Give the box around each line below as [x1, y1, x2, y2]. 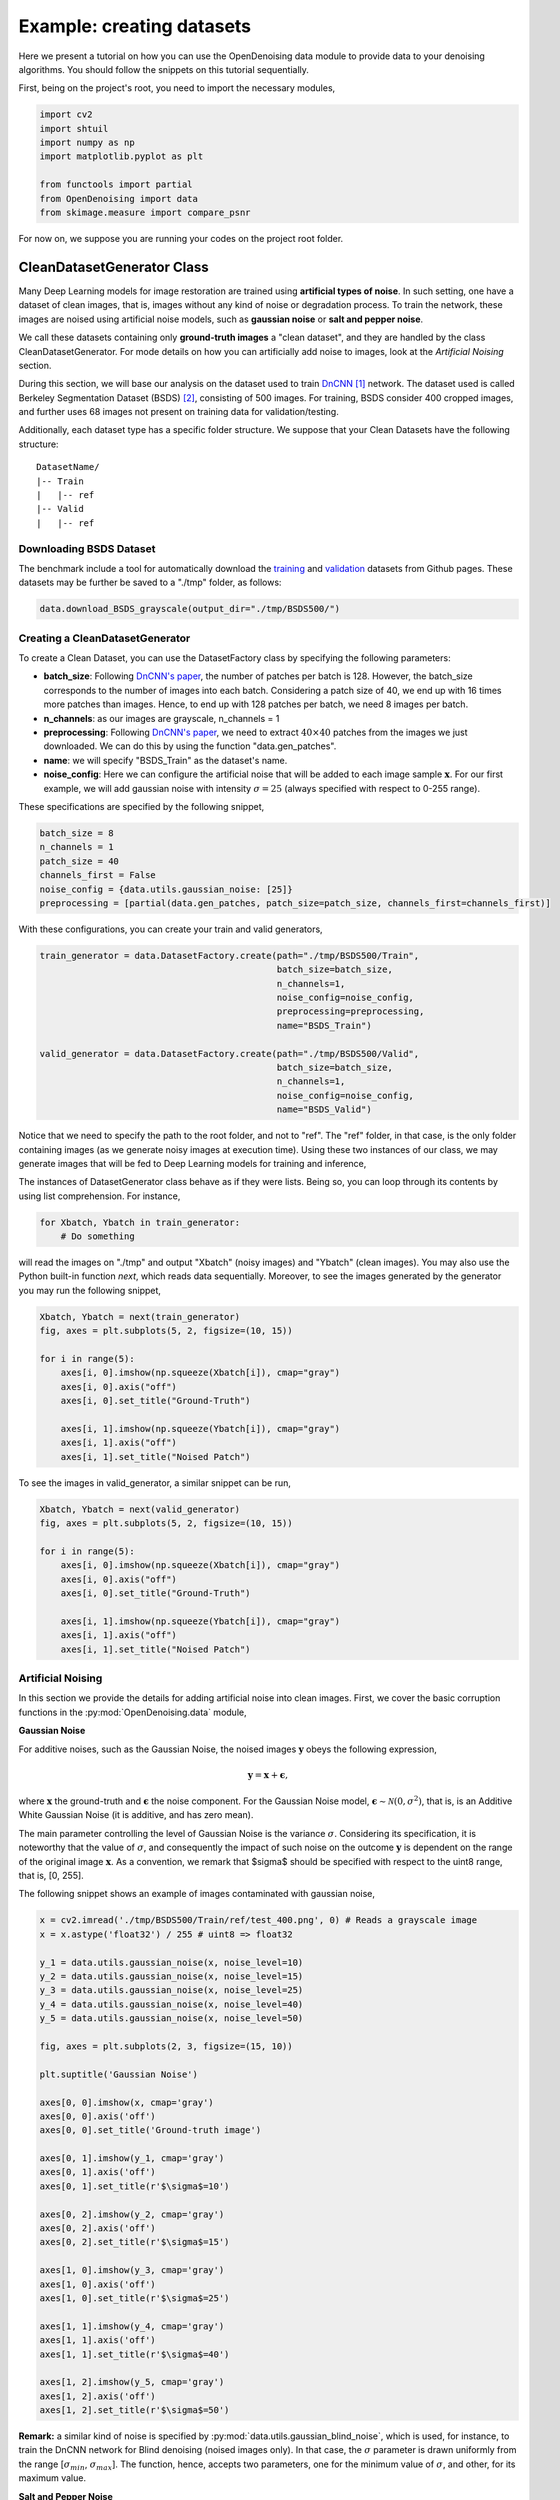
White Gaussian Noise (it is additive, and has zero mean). [18, 1809, 254, 1821]
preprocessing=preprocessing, [276, 1006, 425, 1017]
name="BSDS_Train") [276, 1020, 372, 1031]
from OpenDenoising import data [39, 193, 199, 204]
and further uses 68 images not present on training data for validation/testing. [18, 406, 339, 418]
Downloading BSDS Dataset [18, 541, 156, 555]
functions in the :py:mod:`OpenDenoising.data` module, [18, 1706, 247, 1718]
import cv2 [39, 109, 93, 120]
